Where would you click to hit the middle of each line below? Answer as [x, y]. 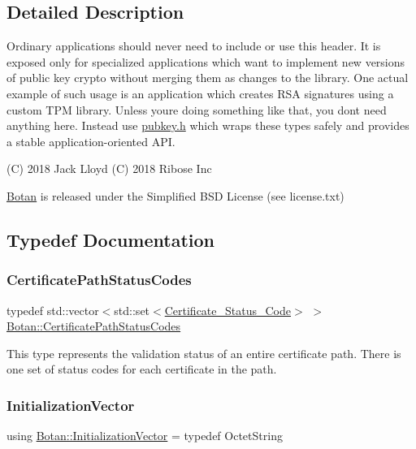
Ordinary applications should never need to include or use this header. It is [194, 46]
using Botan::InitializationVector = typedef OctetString [145, 436]
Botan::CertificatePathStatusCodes [94, 326]
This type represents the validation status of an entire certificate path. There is [204, 353]
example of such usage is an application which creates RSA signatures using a [200, 93]
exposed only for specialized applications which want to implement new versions [206, 61]
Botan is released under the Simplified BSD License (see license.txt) [175, 195]
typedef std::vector [53, 310]
